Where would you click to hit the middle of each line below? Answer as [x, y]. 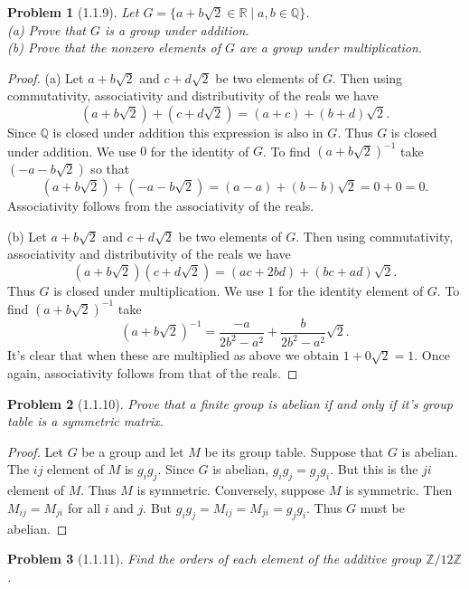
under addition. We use [72, 151]
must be [382, 507]
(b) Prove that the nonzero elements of [114, 47]
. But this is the [374, 469]
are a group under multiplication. [331, 47]
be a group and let [133, 451]
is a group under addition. [177, 29]
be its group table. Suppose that [294, 451]
